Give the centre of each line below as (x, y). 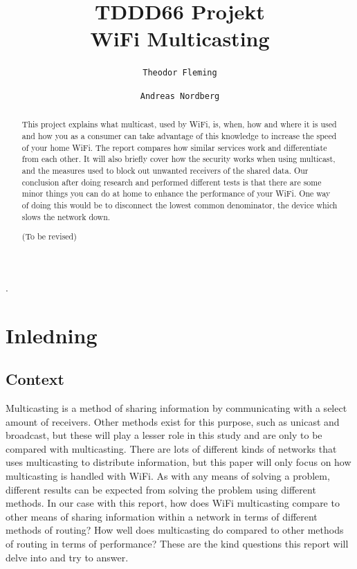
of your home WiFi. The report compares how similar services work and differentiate (174, 147)
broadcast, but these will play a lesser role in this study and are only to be (164, 435)
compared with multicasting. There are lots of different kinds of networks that (171, 448)
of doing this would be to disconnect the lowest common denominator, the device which (180, 205)
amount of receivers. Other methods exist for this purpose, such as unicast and (173, 421)
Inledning (52, 335)
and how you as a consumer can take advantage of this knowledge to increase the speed (179, 136)
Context (35, 379)
